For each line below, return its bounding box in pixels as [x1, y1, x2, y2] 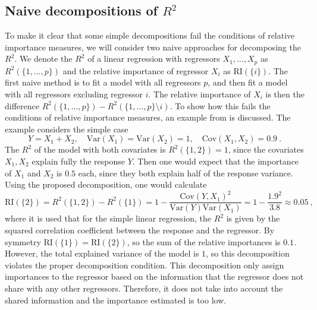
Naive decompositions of [5, 1, 158, 20]
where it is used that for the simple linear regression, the [5, 212, 212, 224]
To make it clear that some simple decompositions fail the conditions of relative [5, 29, 295, 42]
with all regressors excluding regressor [5, 88, 143, 100]
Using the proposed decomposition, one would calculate [5, 178, 207, 191]
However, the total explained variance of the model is [5, 247, 199, 260]
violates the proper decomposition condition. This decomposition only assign [5, 258, 284, 271]
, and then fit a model [208, 76, 288, 88]
